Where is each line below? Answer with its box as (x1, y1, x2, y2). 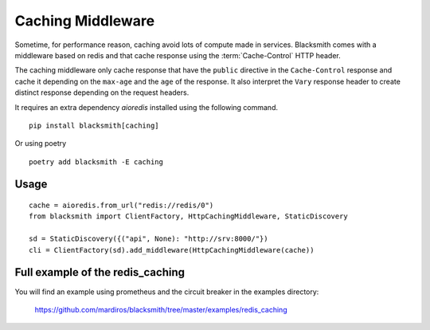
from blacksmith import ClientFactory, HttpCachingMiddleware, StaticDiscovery (29, 212, 348, 221)
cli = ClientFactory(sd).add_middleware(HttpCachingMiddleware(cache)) (29, 246, 315, 254)
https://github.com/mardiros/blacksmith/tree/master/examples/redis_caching (34, 304, 287, 314)
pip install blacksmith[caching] (29, 120, 159, 130)
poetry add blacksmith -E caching (29, 157, 163, 167)
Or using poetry (14, 139, 67, 148)
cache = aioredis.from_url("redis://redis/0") (29, 201, 214, 210)
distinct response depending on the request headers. (14, 88, 190, 97)
